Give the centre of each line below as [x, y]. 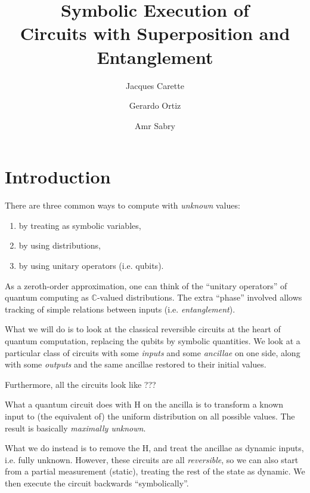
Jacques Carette [155, 85]
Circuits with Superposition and [155, 33]
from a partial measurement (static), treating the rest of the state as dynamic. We [155, 471]
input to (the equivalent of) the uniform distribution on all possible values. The [150, 416]
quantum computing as [47, 297]
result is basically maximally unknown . [75, 428]
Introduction [58, 177]
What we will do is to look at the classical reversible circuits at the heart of [143, 329]
